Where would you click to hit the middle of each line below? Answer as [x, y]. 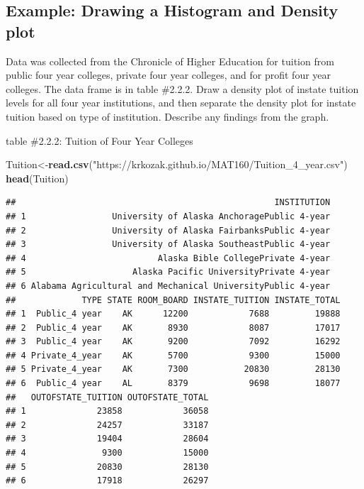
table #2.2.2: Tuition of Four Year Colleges [99, 140]
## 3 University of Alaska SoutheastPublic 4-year [168, 244]
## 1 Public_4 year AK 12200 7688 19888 [173, 314]
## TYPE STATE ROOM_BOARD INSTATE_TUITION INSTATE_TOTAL [173, 300]
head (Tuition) [37, 178]
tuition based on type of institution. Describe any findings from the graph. [167, 116]
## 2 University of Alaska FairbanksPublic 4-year [168, 230]
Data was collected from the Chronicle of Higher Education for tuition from [170, 61]
